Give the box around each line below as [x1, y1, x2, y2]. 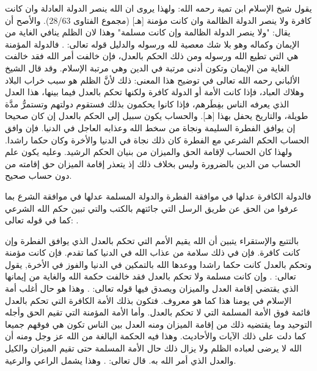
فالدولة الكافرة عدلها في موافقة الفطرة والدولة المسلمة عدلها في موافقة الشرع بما [5, 189, 312, 202]
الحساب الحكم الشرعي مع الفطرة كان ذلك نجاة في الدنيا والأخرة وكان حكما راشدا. [5, 133, 309, 146]
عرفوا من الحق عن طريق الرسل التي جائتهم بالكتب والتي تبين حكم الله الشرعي [5, 201, 299, 214]
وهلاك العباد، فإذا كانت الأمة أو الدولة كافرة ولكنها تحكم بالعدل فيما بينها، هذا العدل [5, 85, 304, 98]
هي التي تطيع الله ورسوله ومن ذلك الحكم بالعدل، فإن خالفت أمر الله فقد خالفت [5, 49, 299, 62]
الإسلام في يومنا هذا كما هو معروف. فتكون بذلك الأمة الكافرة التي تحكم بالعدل [5, 294, 292, 306]
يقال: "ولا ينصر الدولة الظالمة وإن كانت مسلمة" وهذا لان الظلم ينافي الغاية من [5, 26, 291, 38]
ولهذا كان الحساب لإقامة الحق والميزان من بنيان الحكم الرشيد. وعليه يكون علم [5, 145, 293, 158]
